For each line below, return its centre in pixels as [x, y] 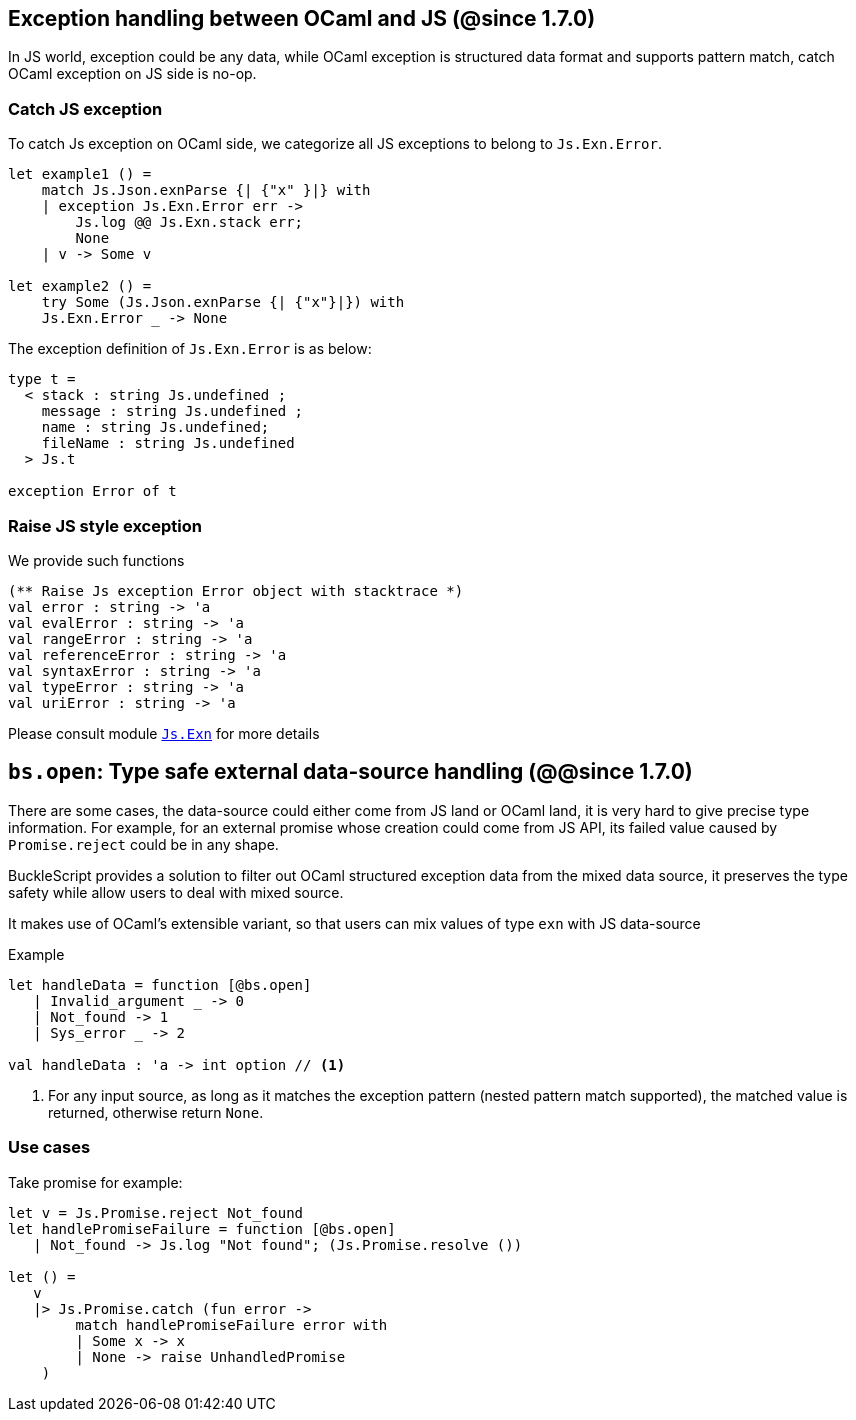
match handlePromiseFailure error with [231, 1324]
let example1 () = [80, 174]
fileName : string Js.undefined [168, 443]
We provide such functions [96, 560]
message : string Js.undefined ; [172, 411]
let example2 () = [80, 286]
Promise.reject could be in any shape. [143, 844]
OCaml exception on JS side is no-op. [132, 74]
